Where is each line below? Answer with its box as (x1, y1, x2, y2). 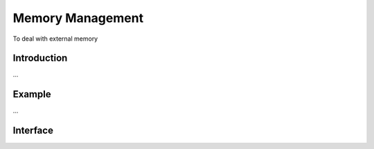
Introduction (12, 52, 68, 64)
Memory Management (12, 10, 144, 26)
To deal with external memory (12, 34, 98, 43)
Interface (12, 125, 53, 137)
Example (12, 88, 51, 100)
